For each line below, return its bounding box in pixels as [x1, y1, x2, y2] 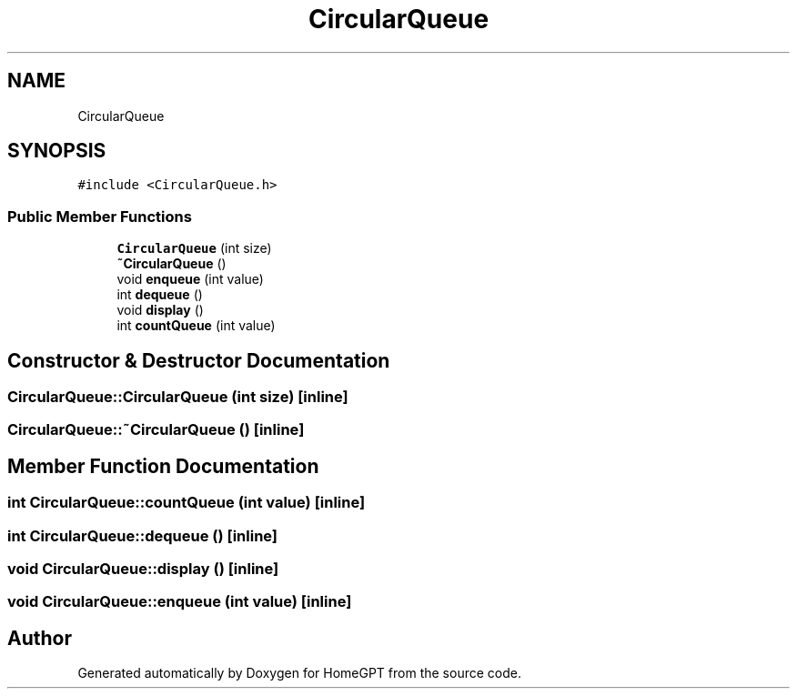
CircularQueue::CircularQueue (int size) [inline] [7, 388, 348, 407]
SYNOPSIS [7, 139, 106, 163]
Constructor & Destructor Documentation [7, 348, 390, 372]
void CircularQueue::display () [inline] [7, 560, 279, 578]
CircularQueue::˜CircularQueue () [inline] [7, 420, 305, 439]
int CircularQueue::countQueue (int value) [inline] [7, 493, 366, 512]
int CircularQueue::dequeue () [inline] [7, 526, 278, 545]
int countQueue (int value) [116, 318, 276, 334]
